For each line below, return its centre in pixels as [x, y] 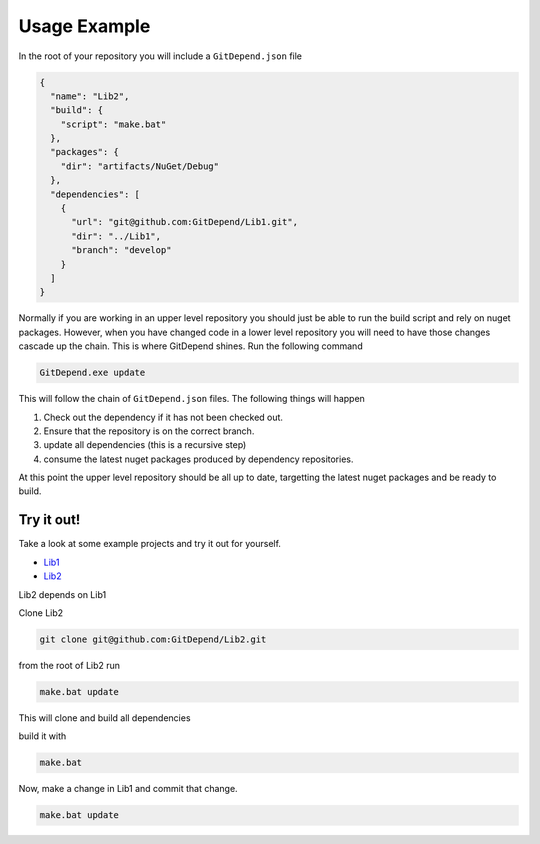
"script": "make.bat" [113, 124]
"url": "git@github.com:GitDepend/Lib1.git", [185, 222]
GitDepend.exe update [92, 373]
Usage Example [84, 26]
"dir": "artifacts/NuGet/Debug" [140, 166]
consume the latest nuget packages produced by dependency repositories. [198, 459]
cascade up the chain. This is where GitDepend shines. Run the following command [191, 346]
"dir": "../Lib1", [116, 236]
